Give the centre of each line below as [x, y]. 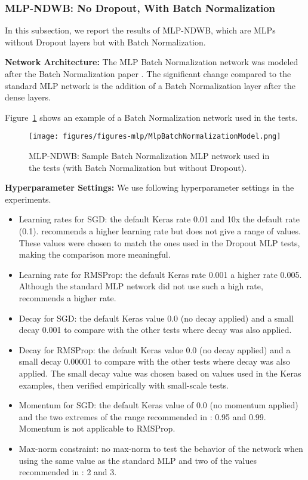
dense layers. [28, 97]
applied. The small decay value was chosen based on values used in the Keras [160, 373]
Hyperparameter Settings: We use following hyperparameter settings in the [150, 187]
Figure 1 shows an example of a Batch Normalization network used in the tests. [151, 117]
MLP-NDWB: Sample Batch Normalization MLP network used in [149, 156]
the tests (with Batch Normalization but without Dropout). [138, 167]
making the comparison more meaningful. [95, 254]
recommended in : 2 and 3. [68, 472]
